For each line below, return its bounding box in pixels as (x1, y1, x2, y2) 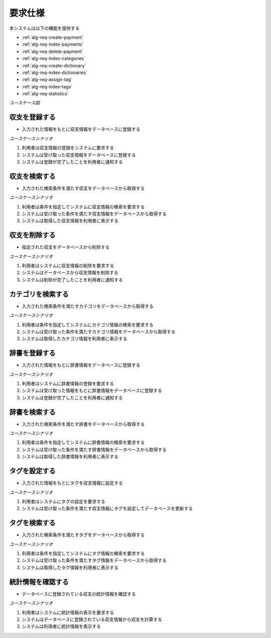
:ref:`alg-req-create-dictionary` (22, 62, 86, 68)
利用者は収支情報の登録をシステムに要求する (22, 145, 114, 151)
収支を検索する (9, 172, 56, 181)
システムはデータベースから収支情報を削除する (22, 270, 118, 276)
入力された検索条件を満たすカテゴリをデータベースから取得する (22, 303, 154, 309)
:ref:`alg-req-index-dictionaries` (22, 69, 88, 75)
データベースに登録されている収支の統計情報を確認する (22, 591, 136, 597)
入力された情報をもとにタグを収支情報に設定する (22, 480, 123, 486)
